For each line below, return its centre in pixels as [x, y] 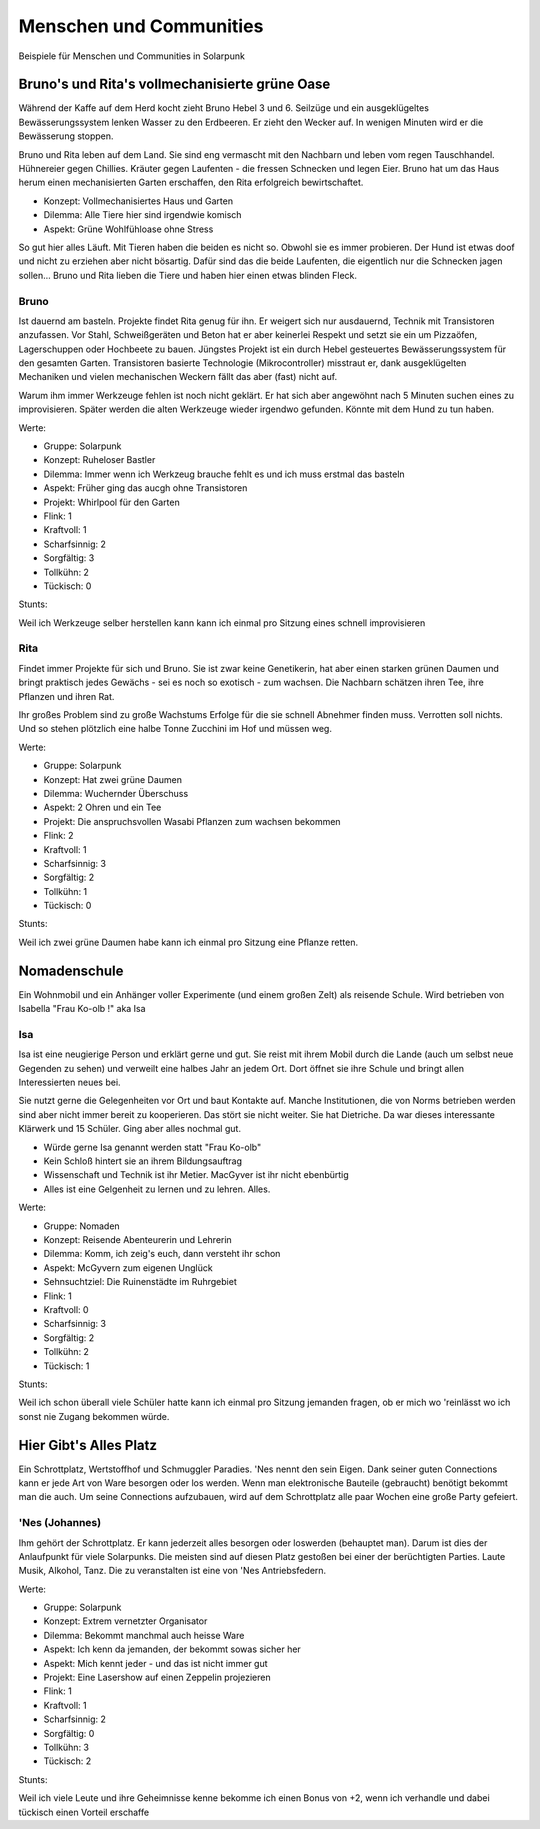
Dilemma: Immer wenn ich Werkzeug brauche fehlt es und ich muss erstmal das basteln [224, 474]
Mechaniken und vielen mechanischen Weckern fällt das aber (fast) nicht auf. [178, 377]
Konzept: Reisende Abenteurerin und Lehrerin [137, 1239]
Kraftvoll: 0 [66, 1309]
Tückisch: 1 [66, 1366]
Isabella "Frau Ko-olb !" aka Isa [82, 1009]
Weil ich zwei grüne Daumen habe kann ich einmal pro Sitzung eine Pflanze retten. [188, 942]
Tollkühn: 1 [65, 891]
